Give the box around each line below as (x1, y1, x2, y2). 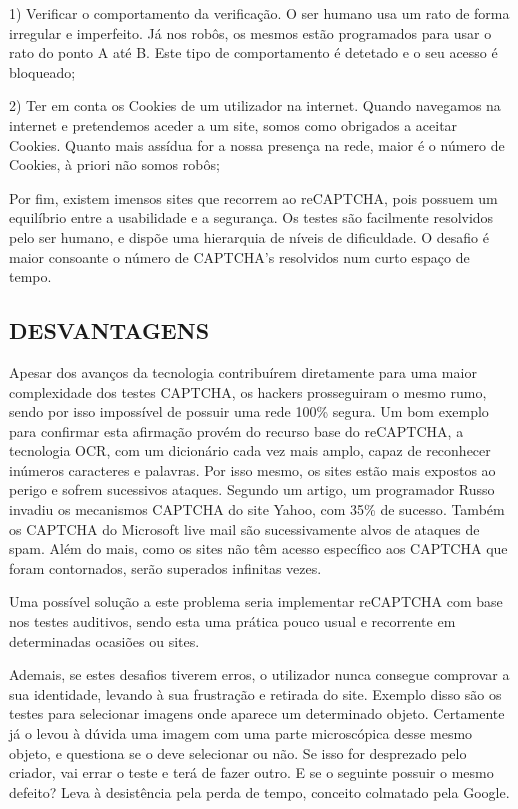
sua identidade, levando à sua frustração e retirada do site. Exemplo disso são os (9, 683, 502, 704)
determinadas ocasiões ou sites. (9, 630, 200, 651)
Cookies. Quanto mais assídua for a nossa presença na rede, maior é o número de (9, 134, 505, 155)
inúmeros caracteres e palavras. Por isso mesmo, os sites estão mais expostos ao (9, 459, 496, 480)
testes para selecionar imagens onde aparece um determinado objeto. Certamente (9, 703, 505, 724)
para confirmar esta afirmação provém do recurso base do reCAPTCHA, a (9, 420, 464, 441)
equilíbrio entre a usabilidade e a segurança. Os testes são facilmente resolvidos (9, 207, 494, 228)
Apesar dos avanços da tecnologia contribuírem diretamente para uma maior (9, 361, 477, 382)
